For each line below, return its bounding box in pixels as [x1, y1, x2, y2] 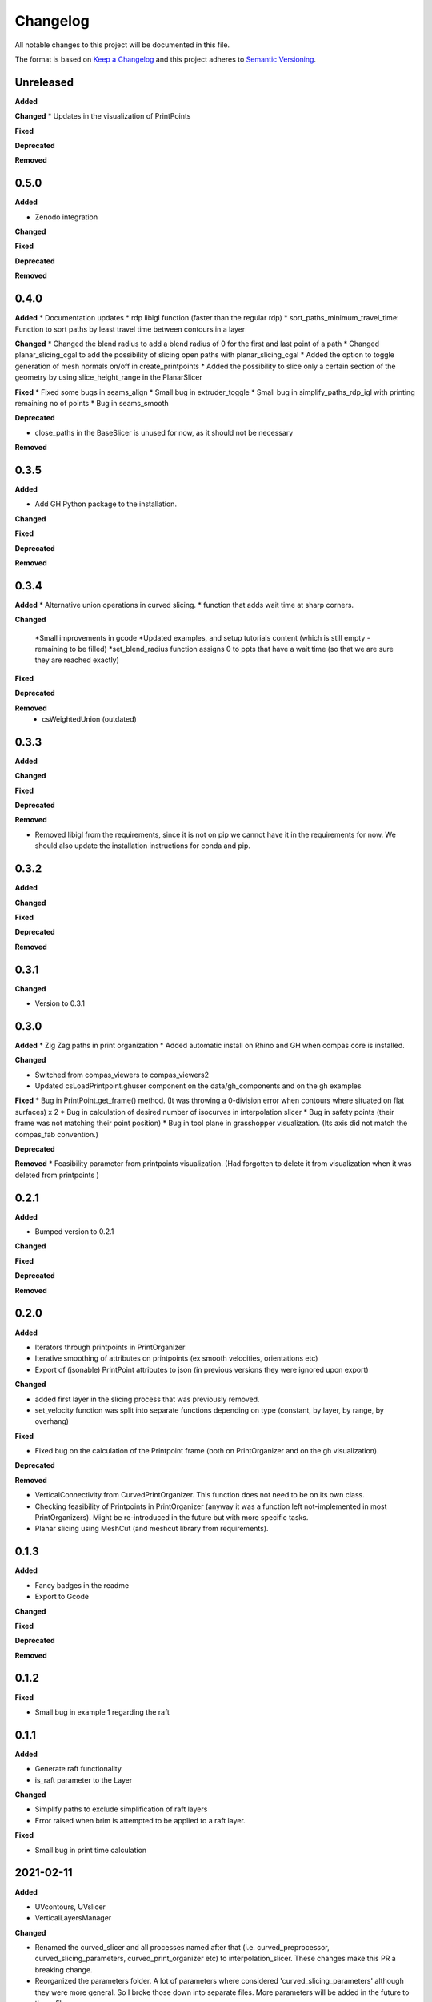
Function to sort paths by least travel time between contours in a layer [14, 324, 246, 334]
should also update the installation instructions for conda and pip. [34, 841, 251, 850]
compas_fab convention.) [14, 1129, 99, 1139]
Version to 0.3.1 [34, 998, 86, 1008]
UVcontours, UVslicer [34, 1902, 106, 1912]
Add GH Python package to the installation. [34, 499, 178, 509]
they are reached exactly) [34, 655, 120, 665]
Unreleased [14, 75, 74, 89]
